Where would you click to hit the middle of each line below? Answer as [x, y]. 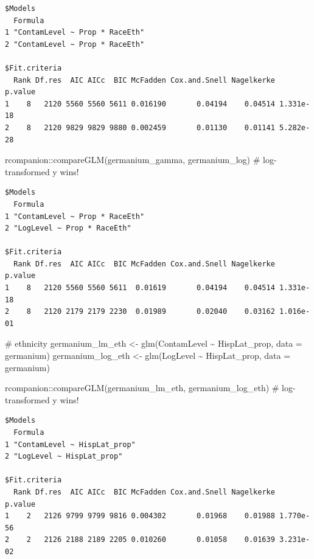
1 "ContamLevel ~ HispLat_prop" [70, 444]
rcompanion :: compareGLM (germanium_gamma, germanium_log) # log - [141, 160]
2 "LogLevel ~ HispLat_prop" [64, 457]
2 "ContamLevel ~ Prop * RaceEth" [75, 44]
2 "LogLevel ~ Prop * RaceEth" [68, 228]
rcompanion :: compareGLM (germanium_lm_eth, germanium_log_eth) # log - [150, 388]
